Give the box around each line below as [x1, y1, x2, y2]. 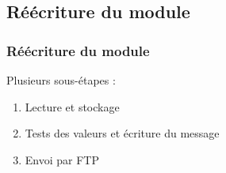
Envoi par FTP [25, 151, 99, 167]
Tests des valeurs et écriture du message [25, 125, 220, 141]
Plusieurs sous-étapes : [6, 72, 116, 88]
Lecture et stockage [25, 98, 120, 115]
